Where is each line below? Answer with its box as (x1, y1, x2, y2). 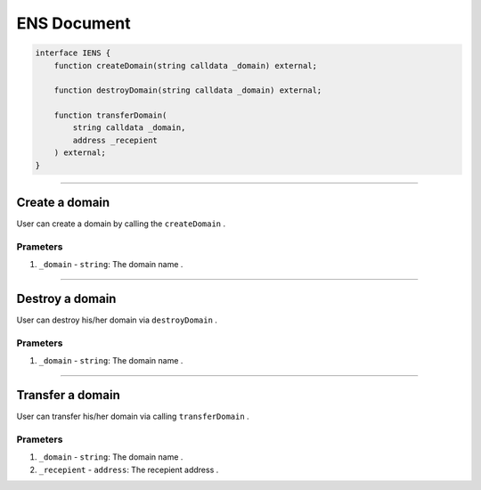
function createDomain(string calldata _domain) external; (53, 61, 318, 70)
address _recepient (72, 135, 158, 145)
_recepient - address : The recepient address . (38, 464, 219, 475)
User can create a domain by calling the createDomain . (16, 218, 226, 229)
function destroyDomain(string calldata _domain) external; (53, 86, 322, 95)
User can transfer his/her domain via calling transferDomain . (16, 411, 249, 422)
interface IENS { (35, 48, 111, 58)
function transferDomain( (53, 110, 167, 120)
